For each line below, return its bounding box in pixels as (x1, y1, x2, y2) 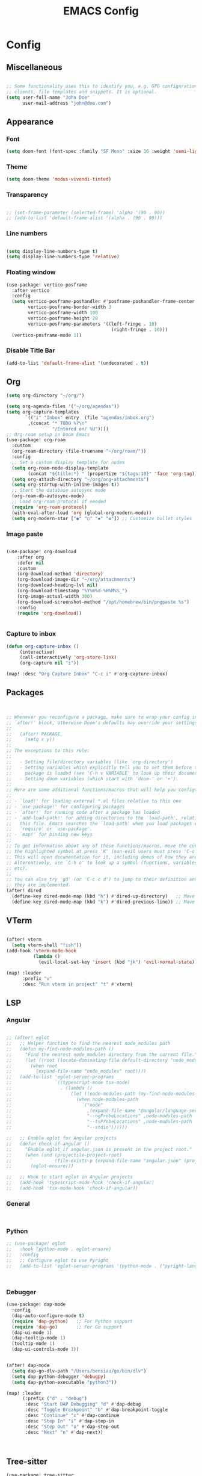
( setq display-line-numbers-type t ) (6, 248, 98, 254)
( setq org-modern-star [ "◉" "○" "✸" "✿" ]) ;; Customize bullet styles (11, 515, 192, 521)
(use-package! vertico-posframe (6, 282, 87, 288)
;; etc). (6, 865, 28, 871)
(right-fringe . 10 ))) (111, 326, 168, 332)
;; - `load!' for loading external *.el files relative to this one (6, 798, 182, 804)
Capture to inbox (6, 630, 56, 638)
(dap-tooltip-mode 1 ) (11, 1335, 66, 1341)
